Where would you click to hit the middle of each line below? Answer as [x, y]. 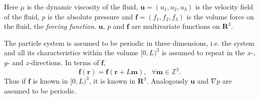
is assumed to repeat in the [203, 52]
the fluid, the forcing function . [50, 26]
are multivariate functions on [176, 26]
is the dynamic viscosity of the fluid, [83, 6]
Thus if [15, 81]
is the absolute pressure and [90, 16]
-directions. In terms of [64, 62]
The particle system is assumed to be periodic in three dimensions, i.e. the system [129, 43]
